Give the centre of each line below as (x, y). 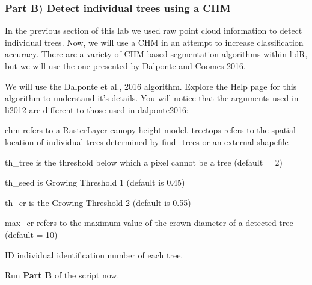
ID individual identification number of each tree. (94, 255)
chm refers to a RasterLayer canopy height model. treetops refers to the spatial (150, 130)
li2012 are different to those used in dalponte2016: (97, 109)
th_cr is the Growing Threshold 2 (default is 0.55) (98, 202)
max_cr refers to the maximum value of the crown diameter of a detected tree (149, 223)
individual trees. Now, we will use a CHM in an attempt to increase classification (154, 42)
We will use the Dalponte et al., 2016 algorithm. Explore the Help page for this (151, 86)
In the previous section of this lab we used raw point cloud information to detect (154, 30)
